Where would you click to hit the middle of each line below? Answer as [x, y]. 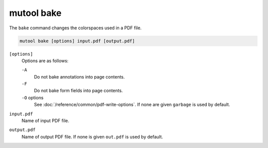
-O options [33, 97]
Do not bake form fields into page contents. [78, 91]
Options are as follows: [45, 61]
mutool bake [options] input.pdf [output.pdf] [77, 41]
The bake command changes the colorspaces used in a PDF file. [75, 28]
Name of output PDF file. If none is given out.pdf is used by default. [92, 137]
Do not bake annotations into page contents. [79, 76]
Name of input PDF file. [45, 121]
